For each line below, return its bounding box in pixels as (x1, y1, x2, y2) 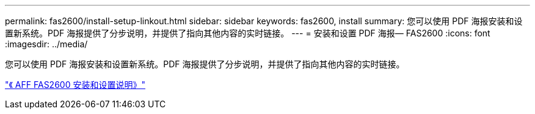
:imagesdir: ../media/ (5, 39, 88, 49)
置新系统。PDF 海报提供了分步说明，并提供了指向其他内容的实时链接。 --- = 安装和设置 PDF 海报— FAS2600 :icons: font (5, 28, 490, 38)
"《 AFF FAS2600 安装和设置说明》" (5, 79, 145, 90)
